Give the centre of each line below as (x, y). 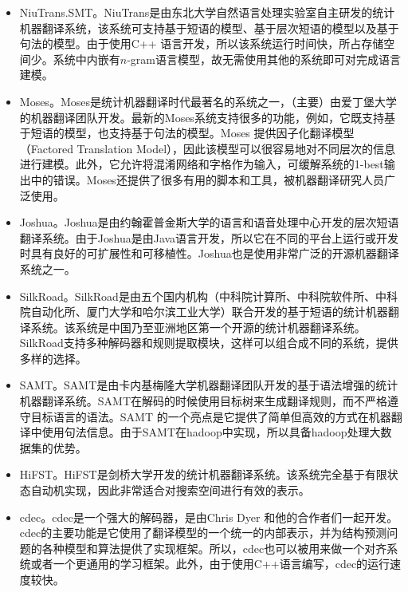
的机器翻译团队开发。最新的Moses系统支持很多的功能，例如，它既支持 (202, 117)
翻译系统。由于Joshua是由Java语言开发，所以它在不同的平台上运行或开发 (209, 237)
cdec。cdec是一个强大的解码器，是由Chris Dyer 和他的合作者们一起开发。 (209, 517)
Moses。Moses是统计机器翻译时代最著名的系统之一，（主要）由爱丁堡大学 (208, 101)
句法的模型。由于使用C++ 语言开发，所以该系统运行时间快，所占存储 (202, 43)
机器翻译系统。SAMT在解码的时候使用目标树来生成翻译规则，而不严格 (204, 401)
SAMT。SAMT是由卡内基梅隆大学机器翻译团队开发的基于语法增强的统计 (209, 385)
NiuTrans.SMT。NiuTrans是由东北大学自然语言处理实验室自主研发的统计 (207, 12)
